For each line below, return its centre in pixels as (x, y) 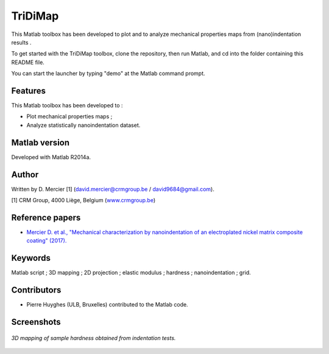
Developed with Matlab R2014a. (51, 157)
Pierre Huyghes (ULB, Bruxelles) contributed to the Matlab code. (107, 305)
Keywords (31, 258)
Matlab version (41, 142)
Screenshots (36, 322)
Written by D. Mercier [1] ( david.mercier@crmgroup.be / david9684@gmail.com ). (113, 189)
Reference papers (46, 217)
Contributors (36, 290)
